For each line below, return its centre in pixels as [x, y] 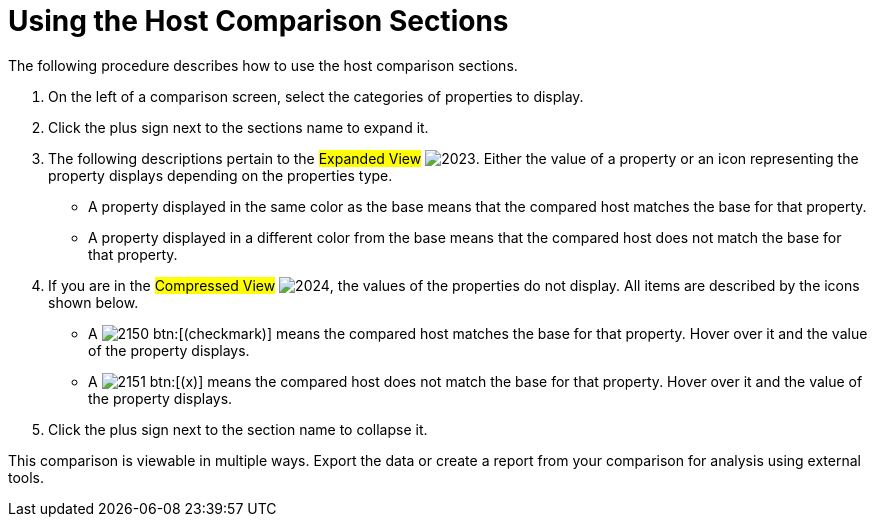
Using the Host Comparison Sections [258, 21]
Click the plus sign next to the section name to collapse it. [238, 429]
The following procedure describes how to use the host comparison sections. [263, 65]
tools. [26, 477]
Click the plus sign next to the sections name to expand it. [238, 127]
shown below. [93, 302]
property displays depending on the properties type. [220, 175]
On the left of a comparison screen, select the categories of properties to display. [316, 96]
